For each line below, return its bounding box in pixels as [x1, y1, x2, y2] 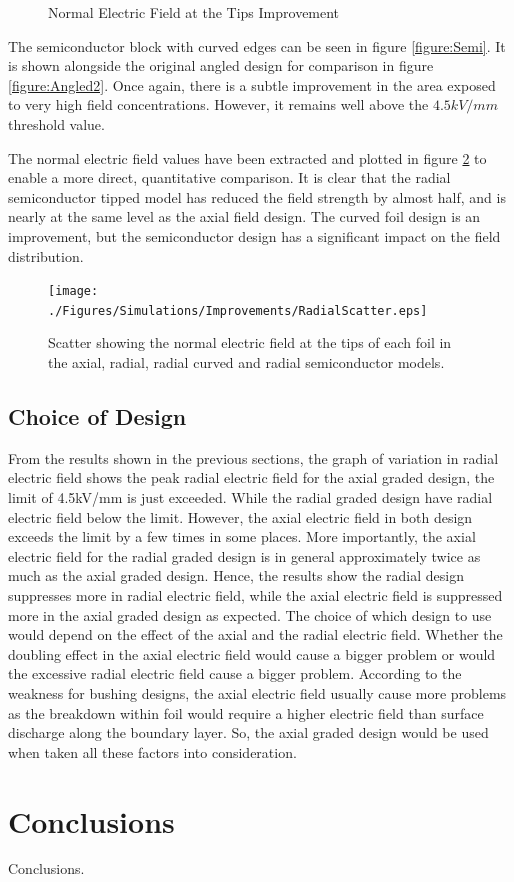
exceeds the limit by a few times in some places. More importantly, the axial [8, 526, 476, 547]
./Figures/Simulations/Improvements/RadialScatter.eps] [48, 303, 428, 318]
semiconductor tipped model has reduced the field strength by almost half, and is [8, 186, 506, 207]
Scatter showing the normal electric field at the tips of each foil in [48, 332, 452, 353]
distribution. [8, 245, 84, 266]
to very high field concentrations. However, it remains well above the [8, 94, 429, 115]
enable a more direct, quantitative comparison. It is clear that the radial [8, 167, 451, 188]
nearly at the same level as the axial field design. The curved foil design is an [8, 206, 481, 227]
